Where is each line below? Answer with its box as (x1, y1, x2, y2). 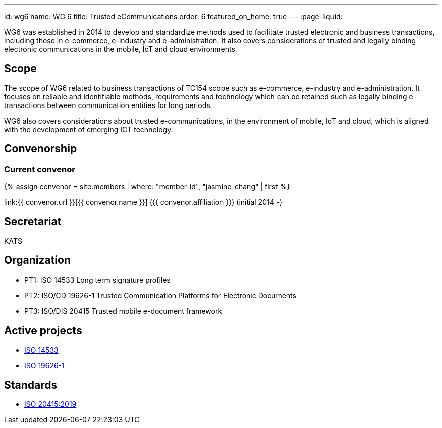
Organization (4, 254, 71, 267)
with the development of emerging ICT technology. (4, 125, 173, 134)
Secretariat (4, 215, 62, 228)
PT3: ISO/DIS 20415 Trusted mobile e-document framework (24, 306, 223, 315)
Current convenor (4, 164, 75, 174)
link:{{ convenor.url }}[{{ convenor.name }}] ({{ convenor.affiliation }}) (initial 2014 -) (4, 198, 283, 207)
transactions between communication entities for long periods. (4, 100, 212, 110)
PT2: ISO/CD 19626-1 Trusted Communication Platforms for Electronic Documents (24, 291, 296, 300)
